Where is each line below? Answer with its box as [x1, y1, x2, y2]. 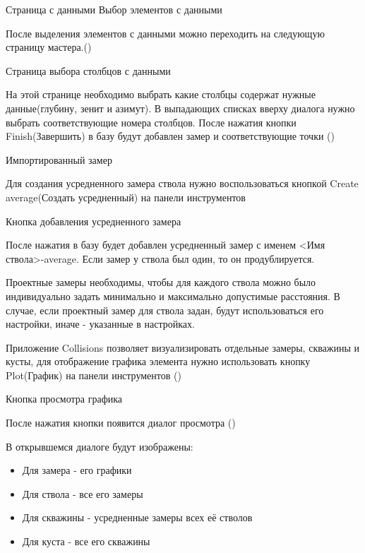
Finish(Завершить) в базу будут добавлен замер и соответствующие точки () [6, 129, 335, 143]
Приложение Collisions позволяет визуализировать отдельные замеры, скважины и [6, 340, 360, 355]
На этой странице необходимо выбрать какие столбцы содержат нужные [6, 87, 316, 102]
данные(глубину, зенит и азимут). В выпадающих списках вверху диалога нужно [6, 100, 355, 115]
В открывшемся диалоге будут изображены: [6, 439, 193, 453]
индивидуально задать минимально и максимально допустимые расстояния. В [6, 288, 340, 303]
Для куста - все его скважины [22, 534, 150, 549]
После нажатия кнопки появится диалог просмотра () [6, 415, 236, 430]
